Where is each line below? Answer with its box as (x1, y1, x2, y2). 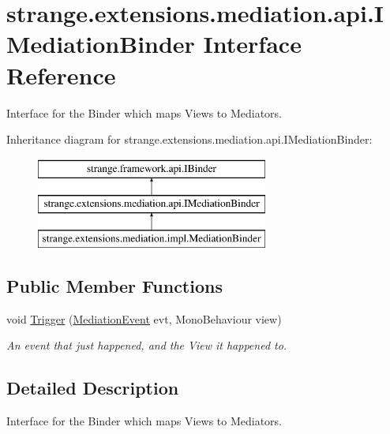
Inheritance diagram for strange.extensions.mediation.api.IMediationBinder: (6, 131, 373, 148)
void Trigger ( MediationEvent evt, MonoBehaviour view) (6, 310, 282, 327)
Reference (6, 58, 116, 91)
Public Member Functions (6, 274, 223, 298)
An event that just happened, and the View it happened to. (6, 337, 287, 354)
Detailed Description (6, 376, 179, 400)
